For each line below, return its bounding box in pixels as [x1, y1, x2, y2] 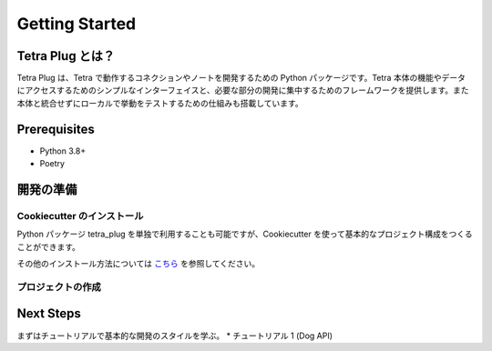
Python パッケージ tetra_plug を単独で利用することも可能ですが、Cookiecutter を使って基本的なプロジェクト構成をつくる [16, 228, 473, 240]
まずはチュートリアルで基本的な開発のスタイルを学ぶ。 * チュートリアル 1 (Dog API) [16, 330, 333, 341]
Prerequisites [16, 121, 95, 136]
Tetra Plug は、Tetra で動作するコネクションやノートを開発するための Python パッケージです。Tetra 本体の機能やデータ [16, 73, 466, 84]
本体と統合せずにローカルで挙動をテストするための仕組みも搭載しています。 [16, 97, 304, 108]
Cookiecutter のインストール [16, 209, 144, 222]
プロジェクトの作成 [16, 280, 102, 293]
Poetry [39, 158, 66, 169]
